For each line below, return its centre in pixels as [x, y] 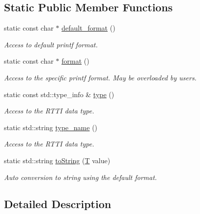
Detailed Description [58, 203]
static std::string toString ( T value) [57, 160]
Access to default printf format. [51, 44]
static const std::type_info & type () [59, 94]
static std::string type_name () [51, 127]
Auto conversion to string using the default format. [81, 177]
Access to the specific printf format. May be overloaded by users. [100, 77]
